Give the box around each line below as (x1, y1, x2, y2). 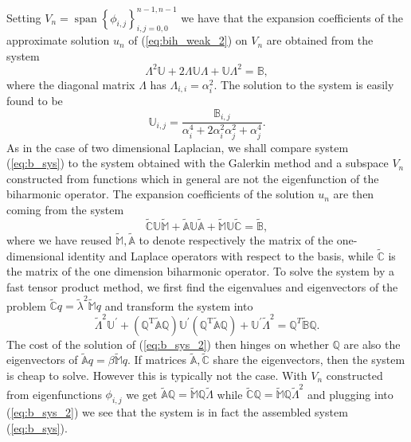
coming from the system (6, 201, 124, 217)
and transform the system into (104, 297, 253, 314)
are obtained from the (266, 32, 374, 49)
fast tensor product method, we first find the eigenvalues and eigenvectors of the (6, 279, 398, 295)
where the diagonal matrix (6, 76, 135, 92)
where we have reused (6, 232, 112, 248)
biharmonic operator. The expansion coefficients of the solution (6, 186, 315, 202)
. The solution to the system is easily (213, 76, 394, 92)
